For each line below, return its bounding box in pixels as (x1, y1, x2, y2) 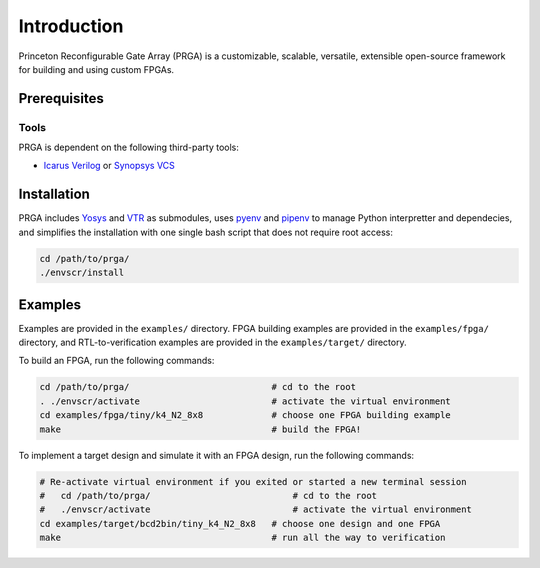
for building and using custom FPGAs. (18, 63, 175, 75)
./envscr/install (39, 267, 125, 279)
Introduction (18, 15, 124, 37)
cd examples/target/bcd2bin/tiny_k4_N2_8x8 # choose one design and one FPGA (39, 518, 441, 529)
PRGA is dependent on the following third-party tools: (18, 141, 240, 154)
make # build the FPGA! (39, 423, 362, 435)
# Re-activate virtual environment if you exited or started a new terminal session (39, 476, 467, 487)
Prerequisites (18, 90, 104, 107)
